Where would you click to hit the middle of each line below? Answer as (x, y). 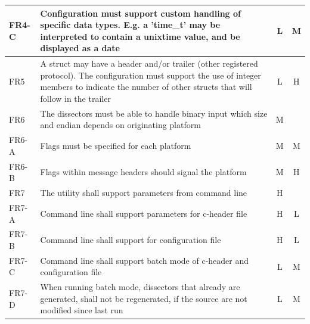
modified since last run (82, 310)
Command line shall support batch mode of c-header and (145, 260)
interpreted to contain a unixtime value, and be (140, 36)
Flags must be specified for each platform (116, 145)
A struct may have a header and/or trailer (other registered (149, 63)
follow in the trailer (75, 98)
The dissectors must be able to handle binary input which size (154, 113)
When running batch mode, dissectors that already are (140, 287)
